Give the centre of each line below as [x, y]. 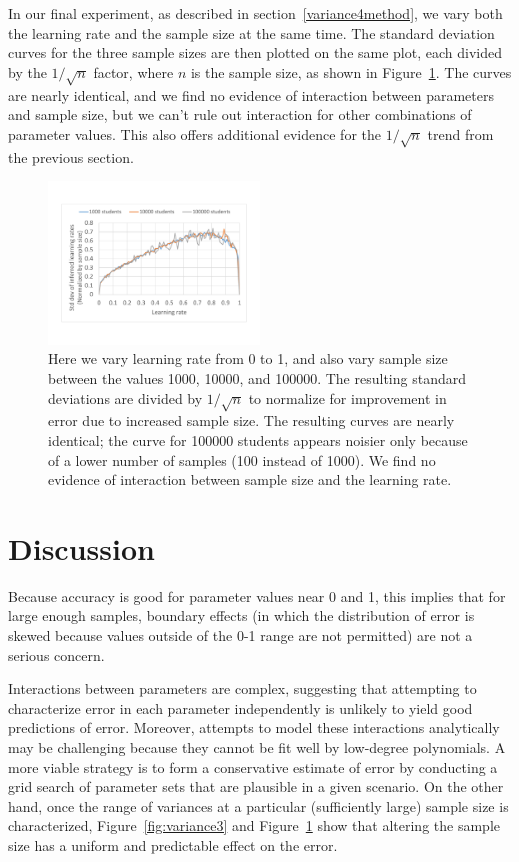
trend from [460, 133]
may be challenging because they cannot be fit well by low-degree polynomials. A [257, 747]
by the [27, 71]
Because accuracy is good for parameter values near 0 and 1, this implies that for [257, 595]
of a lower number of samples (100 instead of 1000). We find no [242, 459]
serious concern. [56, 654]
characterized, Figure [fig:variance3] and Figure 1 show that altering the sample [254, 825]
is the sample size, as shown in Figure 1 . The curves [351, 71]
